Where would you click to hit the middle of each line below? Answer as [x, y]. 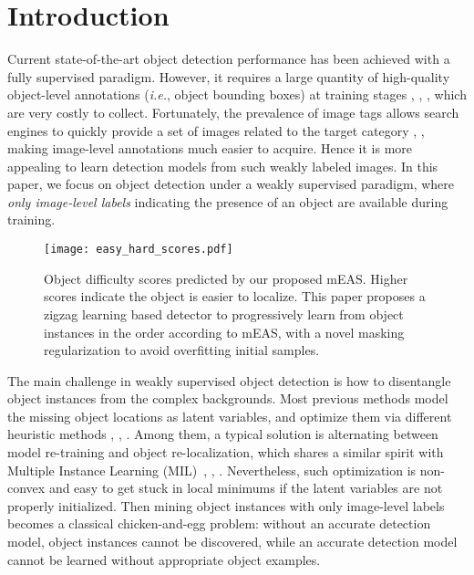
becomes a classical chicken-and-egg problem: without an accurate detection [219, 523]
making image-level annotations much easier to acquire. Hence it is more [210, 148]
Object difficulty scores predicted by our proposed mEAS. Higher [226, 278]
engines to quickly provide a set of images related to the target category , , [216, 130]
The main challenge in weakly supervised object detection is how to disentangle [229, 380]
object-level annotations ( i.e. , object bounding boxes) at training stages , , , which [237, 94]
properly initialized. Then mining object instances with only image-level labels [226, 505]
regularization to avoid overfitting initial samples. [182, 350]
